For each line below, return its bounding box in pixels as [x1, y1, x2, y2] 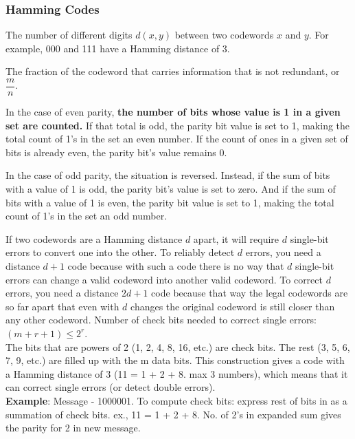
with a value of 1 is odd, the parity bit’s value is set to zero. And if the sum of [5, 182, 336, 196]
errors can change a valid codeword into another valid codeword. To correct [5, 272, 323, 286]
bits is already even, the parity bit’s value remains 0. [5, 144, 227, 159]
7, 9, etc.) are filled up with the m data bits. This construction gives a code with [5, 353, 345, 367]
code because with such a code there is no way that [67, 259, 284, 272]
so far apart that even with [5, 299, 119, 313]
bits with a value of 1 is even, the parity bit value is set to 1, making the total [5, 195, 334, 209]
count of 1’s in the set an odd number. [5, 208, 168, 223]
